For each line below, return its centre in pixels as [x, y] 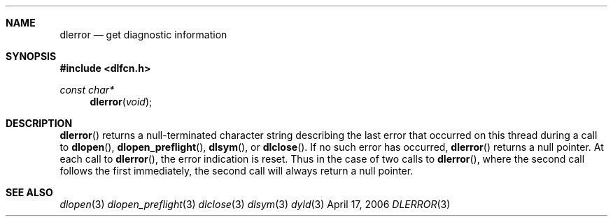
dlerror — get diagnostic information [143, 35]
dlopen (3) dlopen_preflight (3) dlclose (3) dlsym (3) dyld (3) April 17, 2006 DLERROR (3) [255, 204]
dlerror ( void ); [121, 102]
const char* [87, 90]
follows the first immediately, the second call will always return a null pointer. [237, 171]
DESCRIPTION [39, 123]
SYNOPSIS [31, 56]
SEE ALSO [29, 192]
